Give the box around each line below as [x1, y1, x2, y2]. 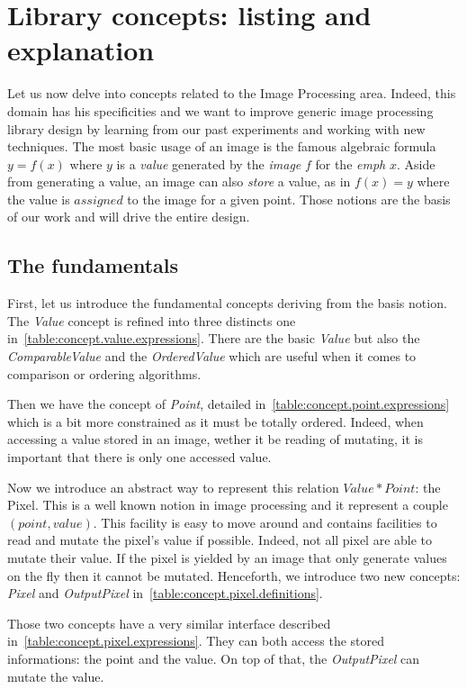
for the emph [315, 154, 386, 173]
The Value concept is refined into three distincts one [7, 311, 296, 330]
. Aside [396, 154, 436, 173]
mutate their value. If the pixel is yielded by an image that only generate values [7, 548, 447, 567]
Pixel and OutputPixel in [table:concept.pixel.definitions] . [7, 584, 323, 603]
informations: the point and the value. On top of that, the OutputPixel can [7, 648, 420, 667]
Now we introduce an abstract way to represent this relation [7, 477, 339, 496]
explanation [7, 32, 155, 68]
